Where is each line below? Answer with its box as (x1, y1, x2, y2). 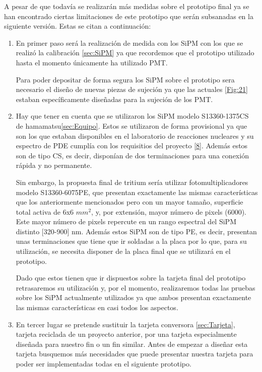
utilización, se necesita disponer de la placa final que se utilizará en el (16, 246, 231, 256)
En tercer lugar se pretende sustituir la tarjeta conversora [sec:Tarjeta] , (16, 319, 235, 329)
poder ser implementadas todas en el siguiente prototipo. (16, 358, 191, 368)
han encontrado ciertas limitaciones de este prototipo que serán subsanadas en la (4, 11, 253, 21)
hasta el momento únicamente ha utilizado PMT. (16, 57, 168, 67)
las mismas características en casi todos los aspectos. (16, 302, 178, 313)
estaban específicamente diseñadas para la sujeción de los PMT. (16, 94, 213, 104)
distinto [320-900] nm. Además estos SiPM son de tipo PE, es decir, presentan (16, 226, 257, 236)
